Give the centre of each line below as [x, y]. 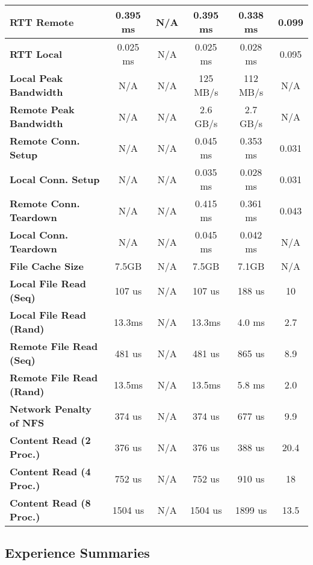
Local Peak [36, 78]
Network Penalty [51, 409]
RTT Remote [42, 22]
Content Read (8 [50, 503]
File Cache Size [47, 266]
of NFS [27, 423]
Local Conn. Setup [55, 179]
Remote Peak [42, 109]
